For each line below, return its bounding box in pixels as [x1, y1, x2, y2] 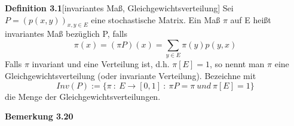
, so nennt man [209, 58, 265, 70]
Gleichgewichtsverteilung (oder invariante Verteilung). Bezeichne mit [5, 69, 256, 81]
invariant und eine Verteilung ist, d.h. [32, 58, 170, 70]
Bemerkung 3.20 [5, 110, 73, 122]
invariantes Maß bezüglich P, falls [5, 27, 127, 40]
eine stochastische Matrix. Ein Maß [91, 13, 220, 26]
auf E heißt [230, 13, 271, 26]
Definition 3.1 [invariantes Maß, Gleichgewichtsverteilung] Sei [5, 2, 234, 14]
